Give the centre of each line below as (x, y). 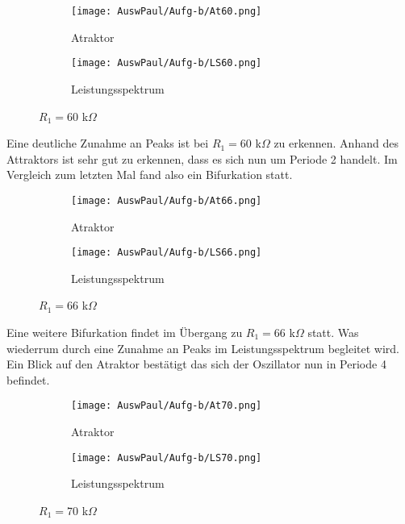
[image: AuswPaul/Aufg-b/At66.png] (167, 200)
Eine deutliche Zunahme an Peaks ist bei (108, 143)
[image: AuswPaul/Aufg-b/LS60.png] (167, 63)
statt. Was (333, 332)
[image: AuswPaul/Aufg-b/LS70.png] (167, 457)
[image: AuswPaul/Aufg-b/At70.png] (167, 406)
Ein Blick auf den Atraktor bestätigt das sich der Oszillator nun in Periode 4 (196, 364)
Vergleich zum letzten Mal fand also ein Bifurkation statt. (150, 175)
